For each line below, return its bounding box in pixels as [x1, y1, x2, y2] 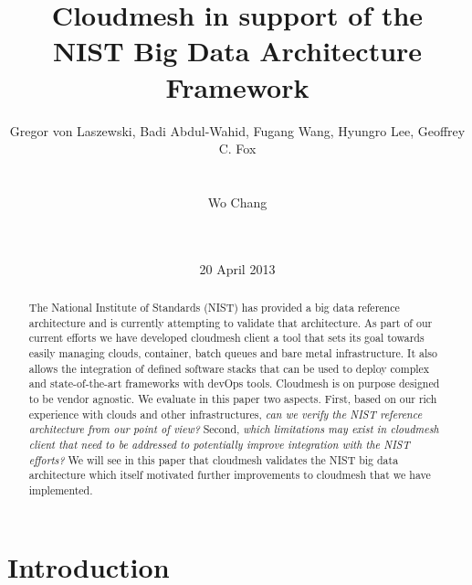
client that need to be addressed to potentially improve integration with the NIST [28, 436, 410, 452]
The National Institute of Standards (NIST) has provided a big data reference [28, 300, 400, 315]
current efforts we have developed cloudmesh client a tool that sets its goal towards [28, 330, 425, 346]
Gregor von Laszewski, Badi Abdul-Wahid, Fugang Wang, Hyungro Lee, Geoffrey [9, 121, 466, 140]
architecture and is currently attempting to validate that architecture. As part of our [28, 314, 433, 330]
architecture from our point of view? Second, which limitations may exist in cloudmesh [28, 421, 439, 437]
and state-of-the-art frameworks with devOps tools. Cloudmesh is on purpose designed [28, 376, 440, 391]
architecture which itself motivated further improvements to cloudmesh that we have [28, 467, 431, 483]
